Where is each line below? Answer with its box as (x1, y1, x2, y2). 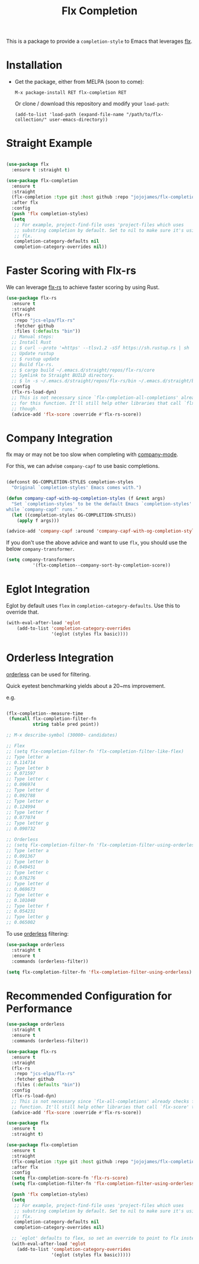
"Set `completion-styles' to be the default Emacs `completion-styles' (11, 501, 192, 507)
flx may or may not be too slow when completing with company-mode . (6, 451, 179, 458)
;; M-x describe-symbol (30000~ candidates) (6, 732, 118, 738)
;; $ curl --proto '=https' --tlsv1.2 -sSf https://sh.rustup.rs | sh (11, 345, 190, 351)
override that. (6, 608, 40, 615)
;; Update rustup (11, 350, 54, 356)
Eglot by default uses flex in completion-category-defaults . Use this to (6, 602, 181, 609)
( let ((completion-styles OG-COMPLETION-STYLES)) (11, 512, 136, 518)
